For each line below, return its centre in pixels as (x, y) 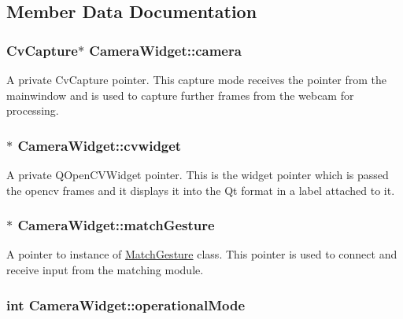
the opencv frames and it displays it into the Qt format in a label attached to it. (201, 190)
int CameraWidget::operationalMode (126, 304)
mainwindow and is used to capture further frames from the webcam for (180, 95)
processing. (33, 110)
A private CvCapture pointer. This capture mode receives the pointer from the (197, 79)
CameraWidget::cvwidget (100, 145)
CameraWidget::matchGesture (116, 225)
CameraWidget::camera (165, 50)
